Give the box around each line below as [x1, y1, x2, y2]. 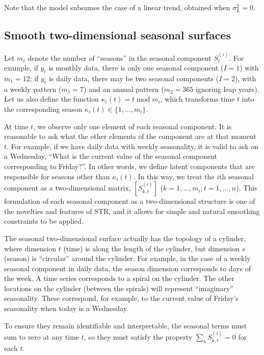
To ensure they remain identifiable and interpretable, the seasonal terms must [4, 320, 247, 330]
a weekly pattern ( [4, 83, 62, 94]
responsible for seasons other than [4, 171, 110, 181]
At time [4, 121, 29, 131]
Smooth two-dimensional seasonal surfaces [4, 27, 231, 42]
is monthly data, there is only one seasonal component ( [48, 62, 224, 73]
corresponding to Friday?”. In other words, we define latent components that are [4, 160, 255, 171]
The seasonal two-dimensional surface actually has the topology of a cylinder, [4, 232, 246, 243]
